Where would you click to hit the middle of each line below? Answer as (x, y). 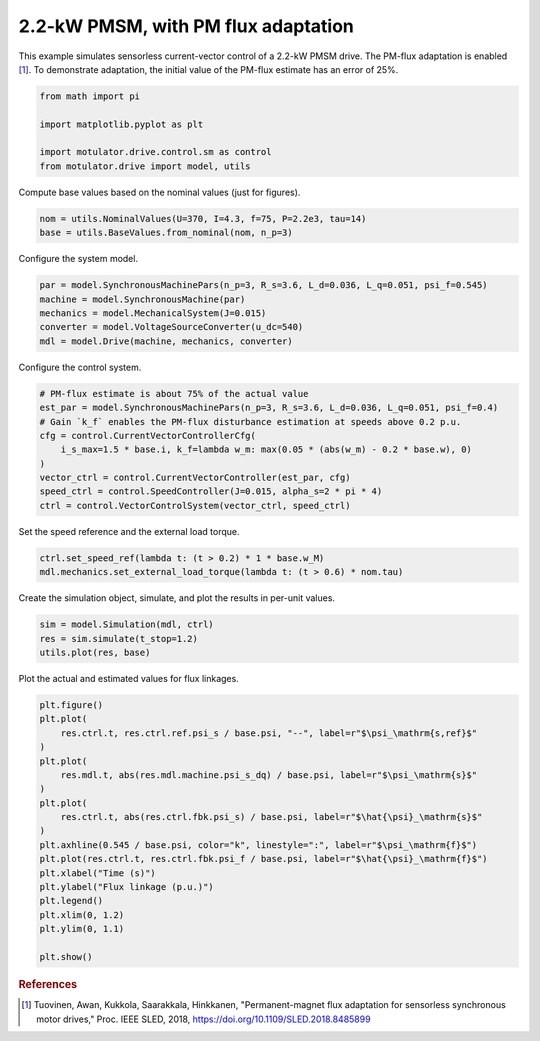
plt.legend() (71, 901)
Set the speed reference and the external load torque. (129, 531)
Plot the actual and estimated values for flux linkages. (128, 678)
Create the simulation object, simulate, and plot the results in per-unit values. (176, 598)
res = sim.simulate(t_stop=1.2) (119, 638)
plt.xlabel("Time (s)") (98, 873)
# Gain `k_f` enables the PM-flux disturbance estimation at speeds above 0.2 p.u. (250, 421)
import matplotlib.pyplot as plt (121, 124)
